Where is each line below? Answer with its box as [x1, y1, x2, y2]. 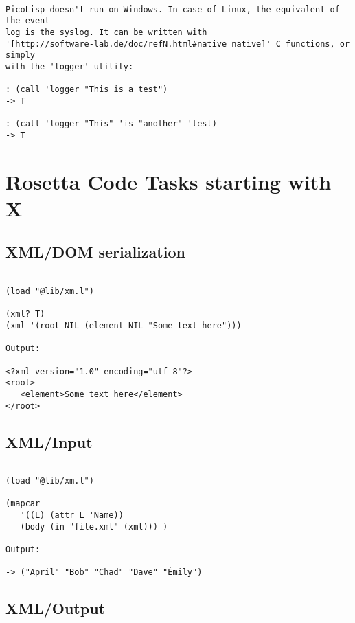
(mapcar [5, 499, 41, 509]
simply [5, 50, 35, 60]
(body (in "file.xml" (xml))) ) [20, 521, 168, 532]
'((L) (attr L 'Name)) [20, 510, 124, 520]
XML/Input [5, 431, 93, 452]
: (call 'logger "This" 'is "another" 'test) [5, 119, 217, 129]
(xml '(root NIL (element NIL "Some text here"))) [5, 320, 242, 330]
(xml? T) [5, 309, 45, 319]
